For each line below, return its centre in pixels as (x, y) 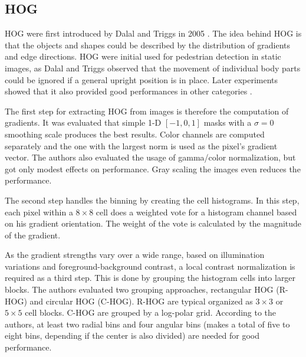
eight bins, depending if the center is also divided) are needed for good (132, 335)
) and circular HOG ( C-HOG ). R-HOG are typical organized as (138, 301)
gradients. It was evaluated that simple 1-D (83, 122)
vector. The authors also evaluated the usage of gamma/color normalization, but (150, 157)
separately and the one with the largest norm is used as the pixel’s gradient (141, 145)
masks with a (228, 122)
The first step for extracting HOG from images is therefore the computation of (147, 111)
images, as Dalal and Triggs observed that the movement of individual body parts (153, 68)
